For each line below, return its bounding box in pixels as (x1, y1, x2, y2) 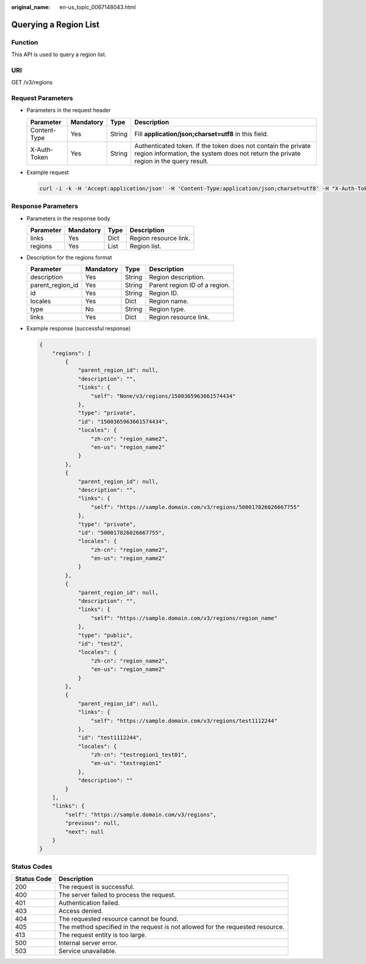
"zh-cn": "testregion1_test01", (90, 752, 188, 758)
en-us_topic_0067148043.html (59, 4, 136, 10)
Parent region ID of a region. (149, 281, 231, 289)
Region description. (149, 273, 206, 281)
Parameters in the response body (26, 214, 110, 222)
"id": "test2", (77, 640, 123, 647)
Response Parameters (11, 202, 79, 211)
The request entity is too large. (58, 931, 147, 940)
